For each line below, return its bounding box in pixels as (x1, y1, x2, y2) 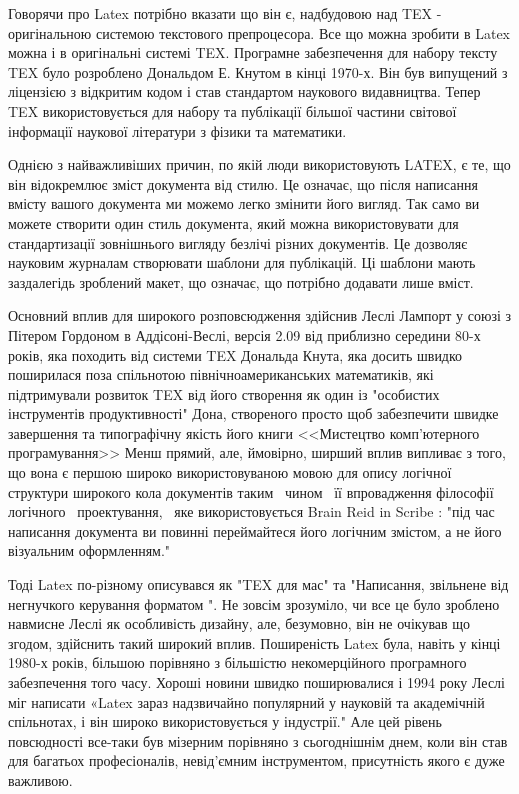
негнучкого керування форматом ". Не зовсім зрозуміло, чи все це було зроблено (8, 593, 500, 614)
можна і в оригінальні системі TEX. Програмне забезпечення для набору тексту (8, 42, 498, 63)
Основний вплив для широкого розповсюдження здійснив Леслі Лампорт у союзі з (8, 305, 512, 326)
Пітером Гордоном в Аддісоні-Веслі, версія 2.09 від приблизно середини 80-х (8, 324, 481, 345)
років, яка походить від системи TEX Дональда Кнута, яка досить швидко (8, 344, 463, 365)
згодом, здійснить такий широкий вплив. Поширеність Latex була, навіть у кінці (8, 632, 501, 653)
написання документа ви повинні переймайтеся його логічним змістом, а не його (8, 520, 502, 541)
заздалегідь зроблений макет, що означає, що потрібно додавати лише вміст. (8, 271, 474, 292)
